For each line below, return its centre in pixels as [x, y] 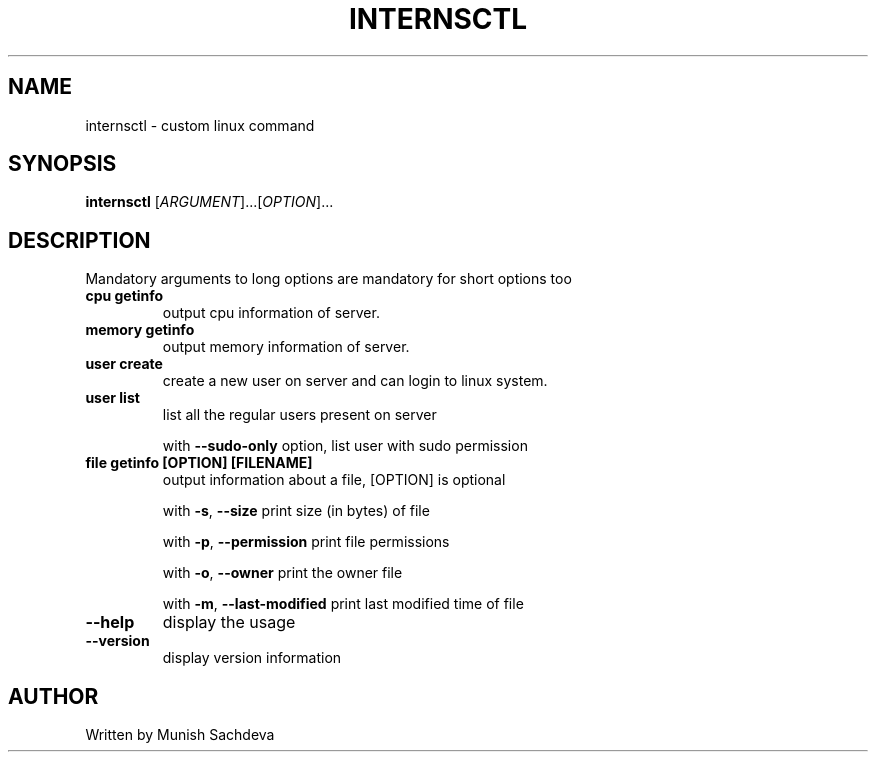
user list [112, 398]
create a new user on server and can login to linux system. [355, 381]
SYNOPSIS [62, 164]
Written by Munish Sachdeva [180, 735]
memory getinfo [140, 330]
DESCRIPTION [79, 240]
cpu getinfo [124, 296]
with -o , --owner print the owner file [282, 573]
